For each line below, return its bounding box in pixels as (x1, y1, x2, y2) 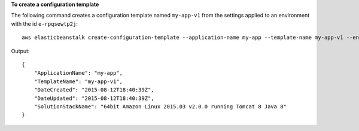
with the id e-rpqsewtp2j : (11, 20, 78, 27)
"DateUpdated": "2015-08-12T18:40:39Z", (34, 95, 155, 102)
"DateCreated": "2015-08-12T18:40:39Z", (34, 87, 155, 93)
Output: (11, 47, 30, 54)
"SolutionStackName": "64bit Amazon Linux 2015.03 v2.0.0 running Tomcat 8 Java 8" (34, 103, 287, 110)
